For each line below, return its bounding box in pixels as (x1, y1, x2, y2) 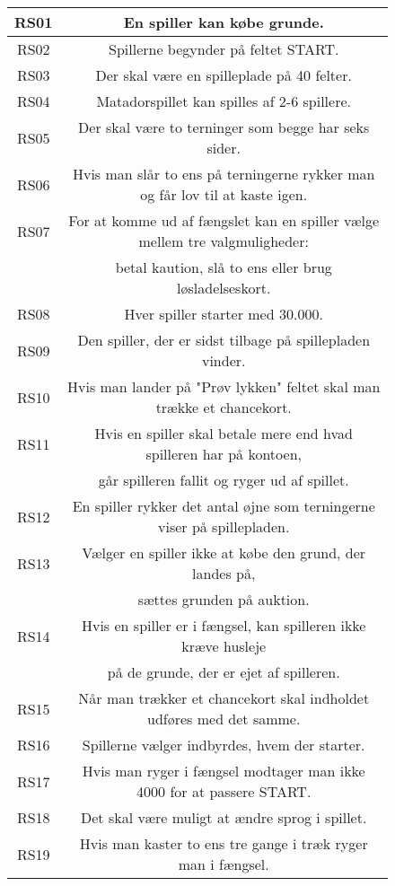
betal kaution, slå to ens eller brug (115, 257, 332, 277)
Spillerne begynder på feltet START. (109, 39, 339, 59)
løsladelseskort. (177, 277, 271, 298)
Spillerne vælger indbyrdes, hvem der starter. (82, 734, 365, 755)
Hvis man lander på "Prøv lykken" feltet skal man (66, 376, 381, 397)
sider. (206, 137, 241, 158)
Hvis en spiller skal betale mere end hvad (94, 423, 353, 443)
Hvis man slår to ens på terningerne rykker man (72, 163, 375, 184)
